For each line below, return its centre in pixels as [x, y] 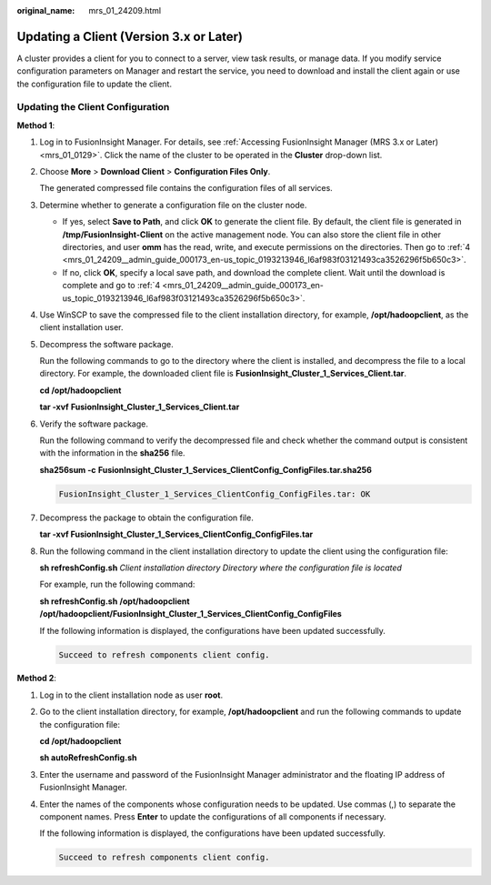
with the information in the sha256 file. [112, 453]
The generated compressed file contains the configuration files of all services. [186, 188]
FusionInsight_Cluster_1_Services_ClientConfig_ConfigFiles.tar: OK [215, 494]
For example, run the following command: [117, 584]
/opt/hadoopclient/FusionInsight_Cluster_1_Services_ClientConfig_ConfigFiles [191, 614]
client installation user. [81, 327]
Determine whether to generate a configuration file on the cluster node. [173, 205]
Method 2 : [36, 679]
